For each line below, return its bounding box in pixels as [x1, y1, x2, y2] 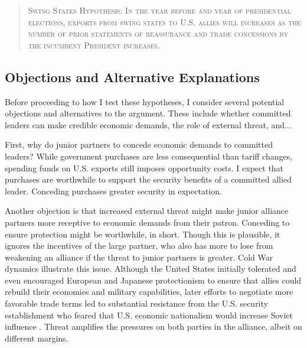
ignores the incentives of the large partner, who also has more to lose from [5, 239, 273, 252]
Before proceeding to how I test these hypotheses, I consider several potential [5, 95, 285, 108]
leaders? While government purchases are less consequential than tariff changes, [5, 149, 293, 162]
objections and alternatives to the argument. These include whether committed [5, 107, 291, 119]
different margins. [5, 331, 68, 344]
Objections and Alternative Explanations [5, 67, 260, 86]
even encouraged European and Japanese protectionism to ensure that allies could [5, 274, 302, 286]
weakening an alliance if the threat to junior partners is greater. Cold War [5, 251, 273, 263]
